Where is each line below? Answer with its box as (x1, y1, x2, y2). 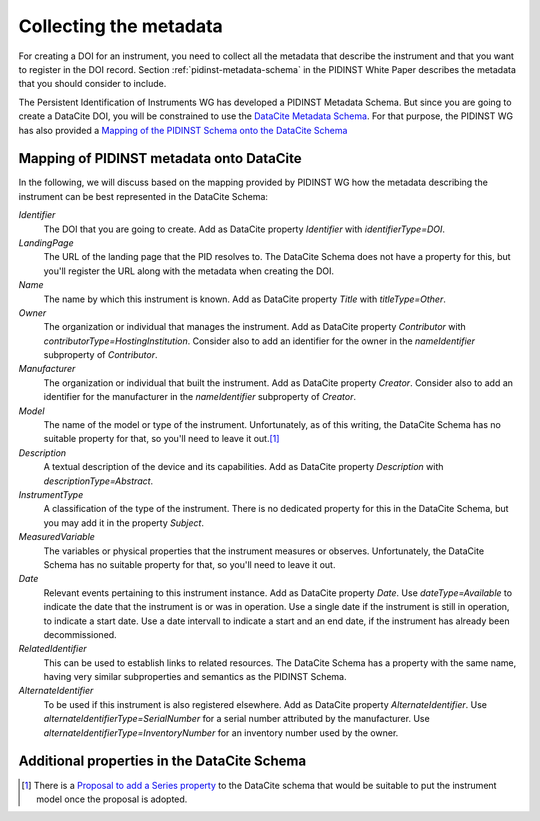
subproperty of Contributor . (43, 349, 159, 361)
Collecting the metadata (18, 15, 224, 37)
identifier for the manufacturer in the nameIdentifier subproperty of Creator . (43, 391, 357, 403)
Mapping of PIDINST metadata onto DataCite (18, 150, 302, 167)
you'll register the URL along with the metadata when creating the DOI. (43, 265, 335, 277)
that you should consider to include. (18, 78, 167, 90)
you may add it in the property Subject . (43, 516, 205, 529)
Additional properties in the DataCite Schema (18, 753, 307, 770)
